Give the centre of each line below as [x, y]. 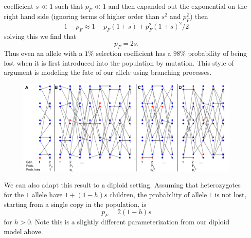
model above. [24, 231]
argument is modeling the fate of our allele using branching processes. [108, 72]
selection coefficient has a [134, 53]
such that [69, 6]
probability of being [217, 53]
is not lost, [231, 194]
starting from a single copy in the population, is [75, 204]
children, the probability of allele [158, 194]
